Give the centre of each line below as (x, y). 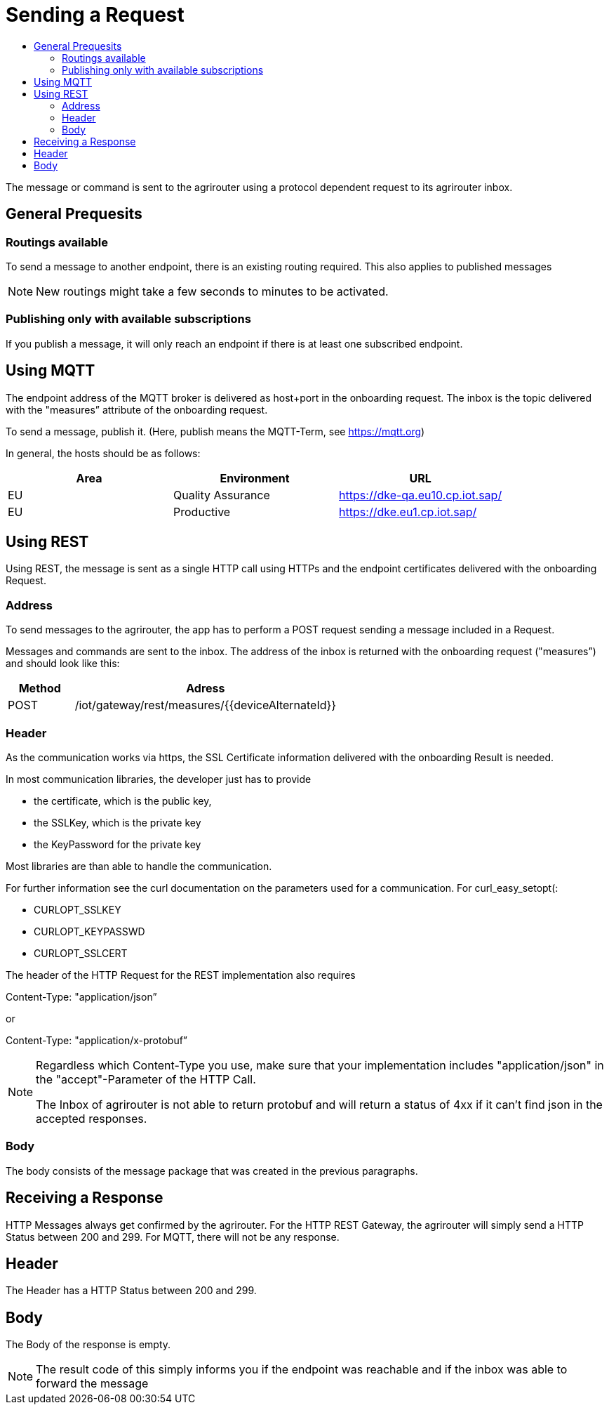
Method (40, 688)
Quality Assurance (222, 495)
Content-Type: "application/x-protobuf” (97, 1040)
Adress (206, 688)
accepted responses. (92, 1118)
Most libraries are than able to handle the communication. (139, 866)
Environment (255, 478)
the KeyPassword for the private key (118, 844)
